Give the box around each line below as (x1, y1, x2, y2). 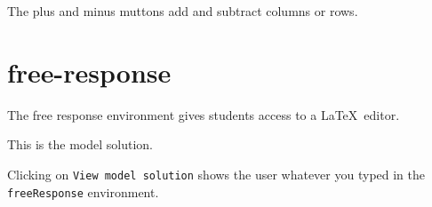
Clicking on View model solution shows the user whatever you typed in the (7, 164, 426, 183)
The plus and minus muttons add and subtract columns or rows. (7, 2, 358, 20)
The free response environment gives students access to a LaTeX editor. (7, 105, 400, 123)
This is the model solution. (7, 135, 153, 154)
